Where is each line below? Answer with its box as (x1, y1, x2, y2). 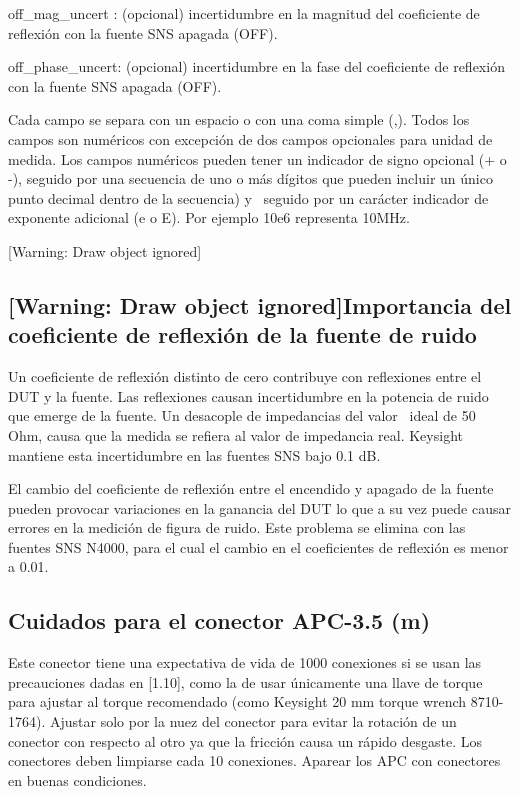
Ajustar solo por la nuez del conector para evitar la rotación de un (49, 711, 457, 732)
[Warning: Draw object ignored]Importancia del (8, 289, 512, 320)
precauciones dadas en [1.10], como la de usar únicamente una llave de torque (8, 671, 483, 692)
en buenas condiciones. (8, 769, 147, 790)
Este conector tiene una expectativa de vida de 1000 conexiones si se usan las (8, 652, 482, 673)
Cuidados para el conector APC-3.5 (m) (8, 605, 431, 636)
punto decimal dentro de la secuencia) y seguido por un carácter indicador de (8, 187, 489, 208)
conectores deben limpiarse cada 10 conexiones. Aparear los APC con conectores (8, 750, 501, 771)
